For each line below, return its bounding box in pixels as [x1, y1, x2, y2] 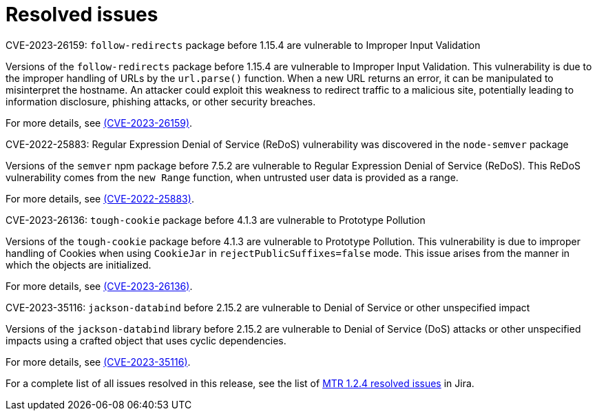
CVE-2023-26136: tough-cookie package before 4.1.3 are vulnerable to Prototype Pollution [6, 214, 426, 226]
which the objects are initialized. [6, 258, 151, 271]
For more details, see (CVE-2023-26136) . [6, 280, 193, 292]
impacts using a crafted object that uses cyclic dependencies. [6, 334, 286, 346]
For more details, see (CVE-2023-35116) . [6, 355, 191, 368]
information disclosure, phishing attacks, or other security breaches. [6, 95, 316, 107]
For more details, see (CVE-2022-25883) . [6, 192, 194, 205]
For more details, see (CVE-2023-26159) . [6, 116, 193, 129]
